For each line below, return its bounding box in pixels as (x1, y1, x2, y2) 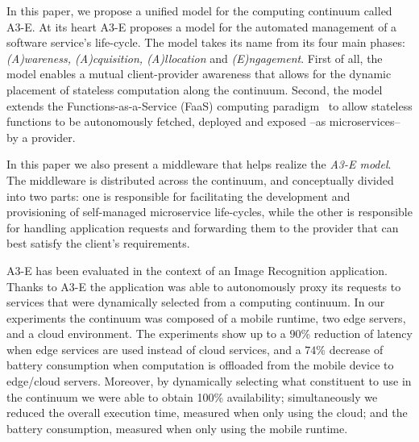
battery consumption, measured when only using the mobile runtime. (6, 419, 348, 436)
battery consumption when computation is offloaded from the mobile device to (6, 357, 394, 373)
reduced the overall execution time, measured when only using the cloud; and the (6, 404, 408, 421)
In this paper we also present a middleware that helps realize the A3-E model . (6, 156, 392, 173)
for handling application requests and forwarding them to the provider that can (6, 219, 399, 236)
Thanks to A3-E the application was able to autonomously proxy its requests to (6, 277, 401, 294)
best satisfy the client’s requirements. (6, 235, 190, 252)
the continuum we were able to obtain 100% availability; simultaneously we (6, 388, 378, 405)
